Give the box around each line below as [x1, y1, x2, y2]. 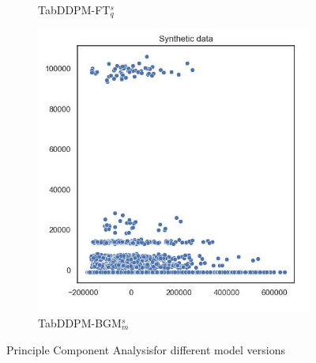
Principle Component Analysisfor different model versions [6, 341, 286, 357]
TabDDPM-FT [38, 2, 111, 17]
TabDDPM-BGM [38, 315, 122, 331]
